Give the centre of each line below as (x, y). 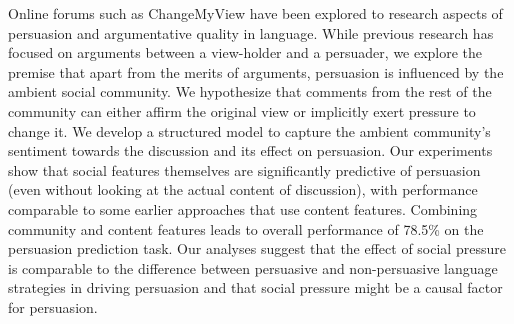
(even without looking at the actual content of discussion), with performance (243, 189)
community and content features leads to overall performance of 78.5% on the (246, 228)
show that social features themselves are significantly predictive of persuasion (244, 169)
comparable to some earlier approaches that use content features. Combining (243, 208)
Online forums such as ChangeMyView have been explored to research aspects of (255, 13)
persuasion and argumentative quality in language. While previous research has (251, 32)
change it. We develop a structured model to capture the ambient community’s (249, 130)
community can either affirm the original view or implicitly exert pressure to (242, 110)
